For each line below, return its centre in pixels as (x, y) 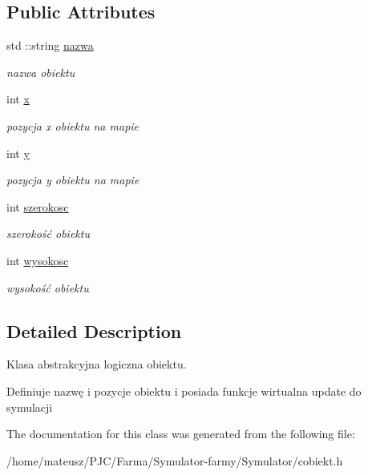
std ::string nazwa (50, 45)
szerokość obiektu (48, 233)
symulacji (30, 407)
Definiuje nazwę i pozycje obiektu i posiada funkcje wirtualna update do (184, 390)
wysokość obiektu (48, 287)
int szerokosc (38, 206)
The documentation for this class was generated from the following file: (181, 434)
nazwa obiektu (41, 72)
